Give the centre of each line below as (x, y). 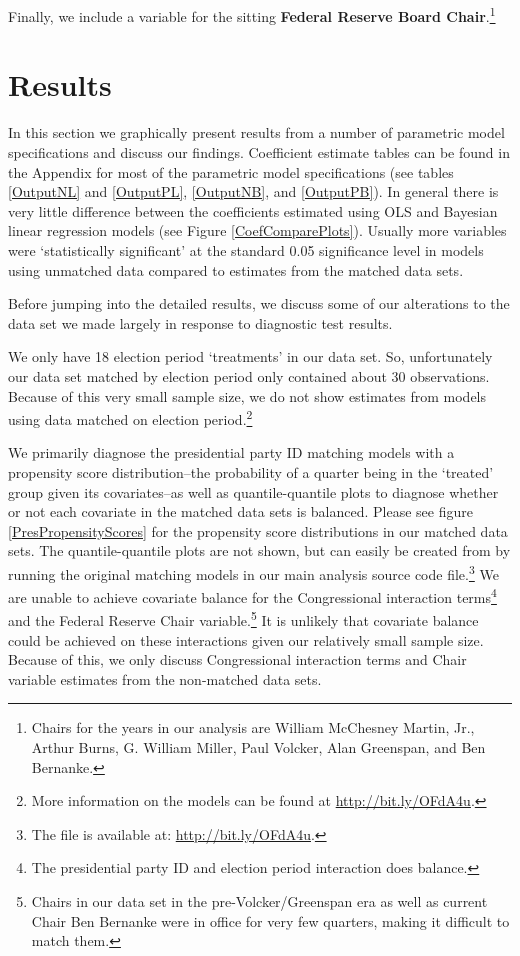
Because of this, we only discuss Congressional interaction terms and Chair (237, 659)
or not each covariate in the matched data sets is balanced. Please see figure (240, 511)
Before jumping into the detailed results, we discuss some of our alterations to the (259, 303)
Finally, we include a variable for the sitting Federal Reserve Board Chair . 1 (252, 14)
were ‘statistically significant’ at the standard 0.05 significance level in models (246, 249)
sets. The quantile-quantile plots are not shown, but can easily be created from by (259, 550)
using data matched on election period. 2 (130, 417)
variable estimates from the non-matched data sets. (165, 678)
